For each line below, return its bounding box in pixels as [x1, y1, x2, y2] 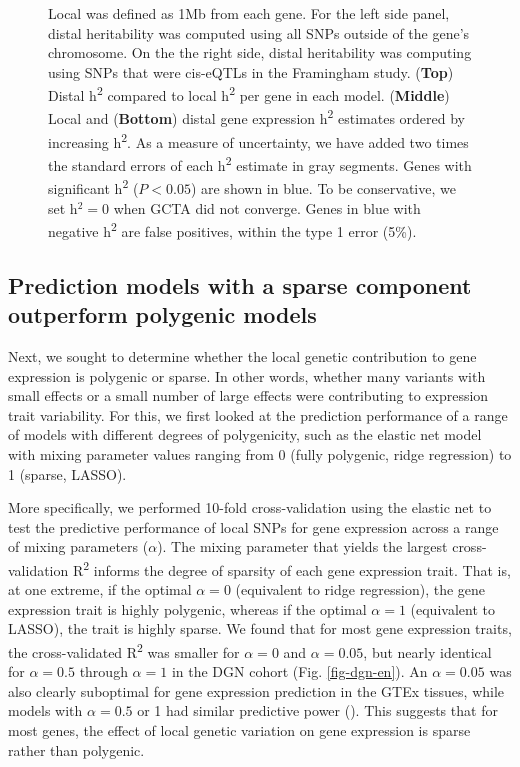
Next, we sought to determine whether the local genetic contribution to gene [8, 346, 477, 367]
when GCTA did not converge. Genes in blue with [113, 197, 421, 218]
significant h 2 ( [48, 175, 139, 199]
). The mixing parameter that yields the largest [157, 536, 448, 557]
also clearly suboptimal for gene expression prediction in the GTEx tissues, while [8, 680, 505, 701]
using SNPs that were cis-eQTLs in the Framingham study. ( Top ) [48, 61, 454, 82]
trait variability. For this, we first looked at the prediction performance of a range [8, 404, 508, 425]
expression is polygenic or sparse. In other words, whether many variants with [8, 365, 486, 386]
